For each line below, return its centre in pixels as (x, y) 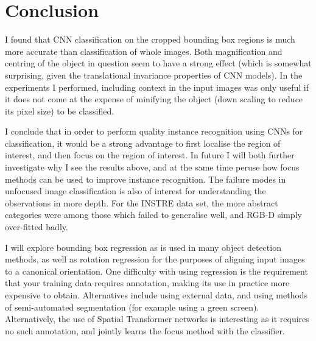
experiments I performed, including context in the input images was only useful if (157, 87)
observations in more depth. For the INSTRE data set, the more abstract (142, 202)
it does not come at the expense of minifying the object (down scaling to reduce (154, 99)
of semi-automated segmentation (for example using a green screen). (132, 307)
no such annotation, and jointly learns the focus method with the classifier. (145, 330)
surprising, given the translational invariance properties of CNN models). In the (154, 75)
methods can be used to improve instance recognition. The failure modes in (146, 179)
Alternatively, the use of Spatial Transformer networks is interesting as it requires (157, 319)
